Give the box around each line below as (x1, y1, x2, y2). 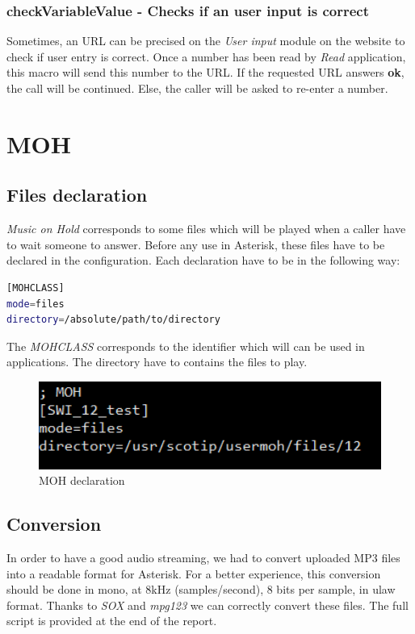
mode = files (6, 298, 65, 310)
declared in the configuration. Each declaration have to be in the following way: (6, 252, 400, 269)
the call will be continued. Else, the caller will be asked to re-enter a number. (6, 80, 388, 96)
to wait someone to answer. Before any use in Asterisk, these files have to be (6, 236, 385, 252)
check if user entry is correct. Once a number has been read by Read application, (6, 48, 406, 65)
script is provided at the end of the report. (6, 612, 217, 629)
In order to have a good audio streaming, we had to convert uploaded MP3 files (6, 548, 400, 565)
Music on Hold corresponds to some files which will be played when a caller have (6, 220, 406, 237)
